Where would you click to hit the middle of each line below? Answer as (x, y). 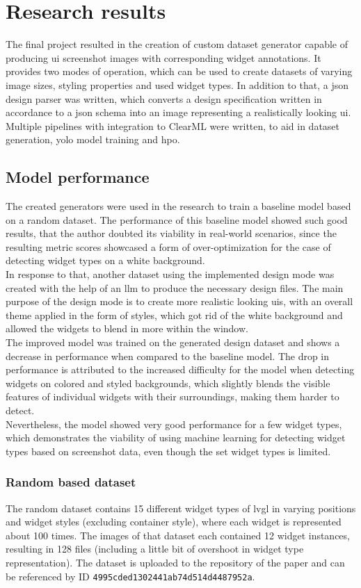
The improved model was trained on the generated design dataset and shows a (173, 342)
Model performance (78, 177)
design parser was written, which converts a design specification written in (164, 98)
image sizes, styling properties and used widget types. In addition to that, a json (177, 84)
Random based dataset (71, 482)
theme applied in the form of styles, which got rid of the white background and (174, 315)
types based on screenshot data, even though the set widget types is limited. (168, 451)
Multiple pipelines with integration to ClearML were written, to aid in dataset (173, 125)
